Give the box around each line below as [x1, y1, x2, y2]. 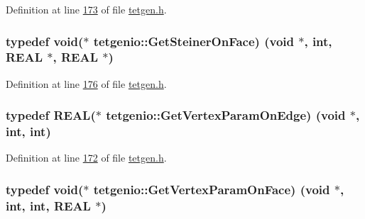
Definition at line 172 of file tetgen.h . [6, 150, 167, 165]
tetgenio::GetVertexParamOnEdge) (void [106, 106, 346, 124]
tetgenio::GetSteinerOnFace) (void [93, 32, 294, 50]
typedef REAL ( [6, 106, 96, 124]
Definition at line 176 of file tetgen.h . [6, 76, 167, 91]
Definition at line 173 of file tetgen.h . [6, 2, 167, 16]
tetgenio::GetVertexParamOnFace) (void [93, 180, 330, 198]
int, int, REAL [6, 196, 91, 214]
